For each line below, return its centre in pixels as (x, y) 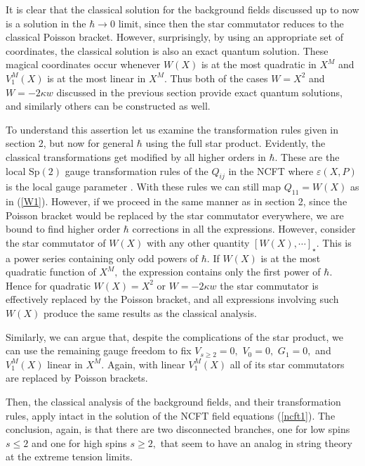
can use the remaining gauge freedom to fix (99, 350)
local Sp (23, 170)
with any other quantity (198, 242)
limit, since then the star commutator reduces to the (231, 23)
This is (337, 242)
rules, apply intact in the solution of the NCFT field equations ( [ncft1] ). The (171, 415)
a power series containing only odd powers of (102, 258)
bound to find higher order (63, 229)
